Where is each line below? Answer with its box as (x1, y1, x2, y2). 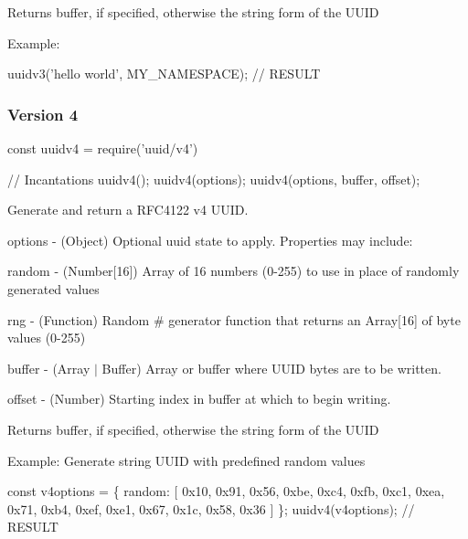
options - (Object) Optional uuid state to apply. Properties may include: (7, 230, 413, 249)
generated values (7, 279, 100, 298)
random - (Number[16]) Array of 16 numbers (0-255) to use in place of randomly (7, 261, 460, 280)
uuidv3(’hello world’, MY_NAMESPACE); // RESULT (7, 64, 321, 83)
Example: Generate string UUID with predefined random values (7, 450, 366, 470)
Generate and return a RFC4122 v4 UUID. (7, 200, 249, 219)
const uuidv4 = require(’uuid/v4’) (7, 139, 198, 157)
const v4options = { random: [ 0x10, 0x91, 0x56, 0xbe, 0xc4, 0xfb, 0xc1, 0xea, (7, 481, 445, 501)
